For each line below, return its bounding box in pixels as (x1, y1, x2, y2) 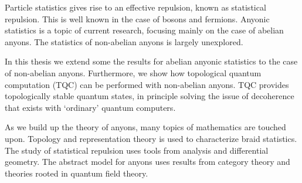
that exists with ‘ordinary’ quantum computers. (5, 101, 176, 113)
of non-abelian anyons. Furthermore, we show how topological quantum (5, 66, 262, 79)
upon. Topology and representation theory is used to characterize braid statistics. (5, 132, 297, 144)
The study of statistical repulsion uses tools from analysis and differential (5, 144, 269, 156)
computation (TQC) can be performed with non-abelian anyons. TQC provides (5, 78, 289, 90)
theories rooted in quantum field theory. (5, 167, 148, 179)
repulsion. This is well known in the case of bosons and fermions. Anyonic (5, 12, 270, 25)
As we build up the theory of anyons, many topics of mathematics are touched (5, 121, 286, 133)
